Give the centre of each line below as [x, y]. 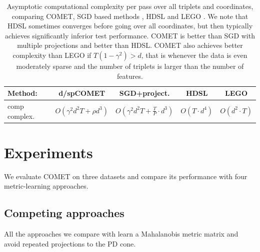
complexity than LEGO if [52, 55]
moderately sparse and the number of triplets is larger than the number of [130, 66]
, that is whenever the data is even [194, 55]
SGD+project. [144, 93]
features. [130, 76]
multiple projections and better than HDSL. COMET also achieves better [130, 45]
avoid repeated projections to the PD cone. [70, 243]
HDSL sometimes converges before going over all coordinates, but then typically [130, 26]
